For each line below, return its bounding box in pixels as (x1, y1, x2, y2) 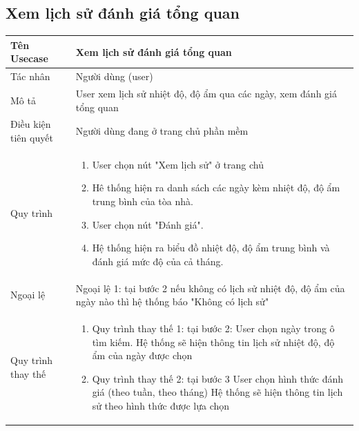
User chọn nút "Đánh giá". (92, 217, 204, 231)
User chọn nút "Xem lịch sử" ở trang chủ (92, 157, 264, 171)
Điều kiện (10, 117, 51, 131)
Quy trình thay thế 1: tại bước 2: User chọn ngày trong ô (92, 321, 335, 336)
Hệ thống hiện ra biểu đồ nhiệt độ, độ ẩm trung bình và (92, 240, 330, 255)
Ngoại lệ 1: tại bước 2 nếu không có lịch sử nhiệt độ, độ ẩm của (75, 280, 345, 295)
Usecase (10, 51, 48, 66)
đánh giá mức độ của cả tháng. (92, 253, 224, 268)
